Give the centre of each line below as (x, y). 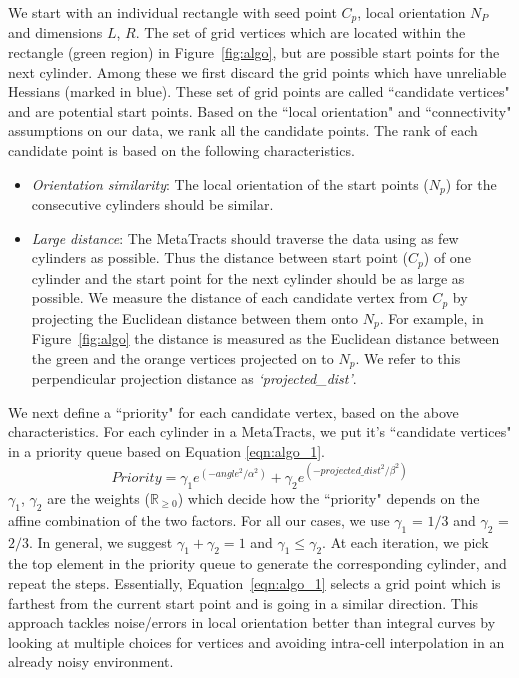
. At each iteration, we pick (405, 541)
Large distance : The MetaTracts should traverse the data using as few (245, 237)
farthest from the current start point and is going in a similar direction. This (243, 602)
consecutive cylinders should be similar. (152, 204)
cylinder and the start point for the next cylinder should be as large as (248, 277)
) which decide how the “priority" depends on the (328, 497)
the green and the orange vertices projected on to (182, 357)
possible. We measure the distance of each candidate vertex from (229, 297)
